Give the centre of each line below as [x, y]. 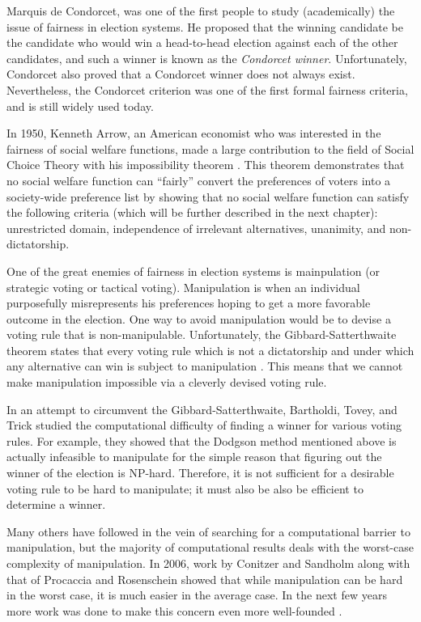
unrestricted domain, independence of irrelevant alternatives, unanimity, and [196, 228]
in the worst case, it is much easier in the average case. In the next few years [197, 595]
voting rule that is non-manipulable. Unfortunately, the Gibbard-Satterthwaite [202, 334]
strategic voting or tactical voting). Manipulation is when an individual [183, 287]
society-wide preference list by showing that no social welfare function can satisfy [208, 196]
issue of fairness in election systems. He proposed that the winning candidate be [205, 26]
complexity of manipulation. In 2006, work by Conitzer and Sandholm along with [208, 563]
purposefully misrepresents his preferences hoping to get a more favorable [189, 303]
